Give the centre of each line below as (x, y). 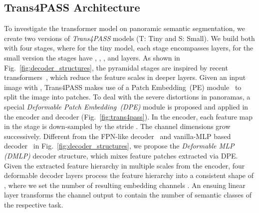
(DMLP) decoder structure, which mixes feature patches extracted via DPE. (121, 155)
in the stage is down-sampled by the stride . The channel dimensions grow (117, 126)
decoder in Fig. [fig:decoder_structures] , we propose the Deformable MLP (119, 146)
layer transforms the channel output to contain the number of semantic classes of (128, 195)
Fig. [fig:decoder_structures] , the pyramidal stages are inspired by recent (116, 67)
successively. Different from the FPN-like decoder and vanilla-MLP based (118, 136)
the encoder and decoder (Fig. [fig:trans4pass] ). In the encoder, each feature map (129, 116)
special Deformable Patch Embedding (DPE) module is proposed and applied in (126, 106)
